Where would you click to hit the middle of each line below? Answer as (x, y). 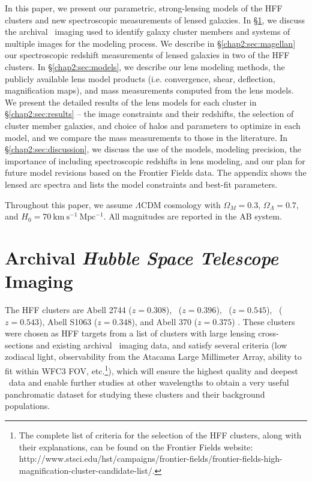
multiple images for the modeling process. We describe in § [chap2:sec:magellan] (150, 43)
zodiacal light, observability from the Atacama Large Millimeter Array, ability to (153, 357)
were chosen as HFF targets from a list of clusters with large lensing (130, 333)
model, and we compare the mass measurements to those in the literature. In (146, 137)
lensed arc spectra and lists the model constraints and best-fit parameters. (141, 184)
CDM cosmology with (181, 204)
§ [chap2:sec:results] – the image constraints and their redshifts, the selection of (149, 114)
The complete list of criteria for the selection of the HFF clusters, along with (160, 435)
